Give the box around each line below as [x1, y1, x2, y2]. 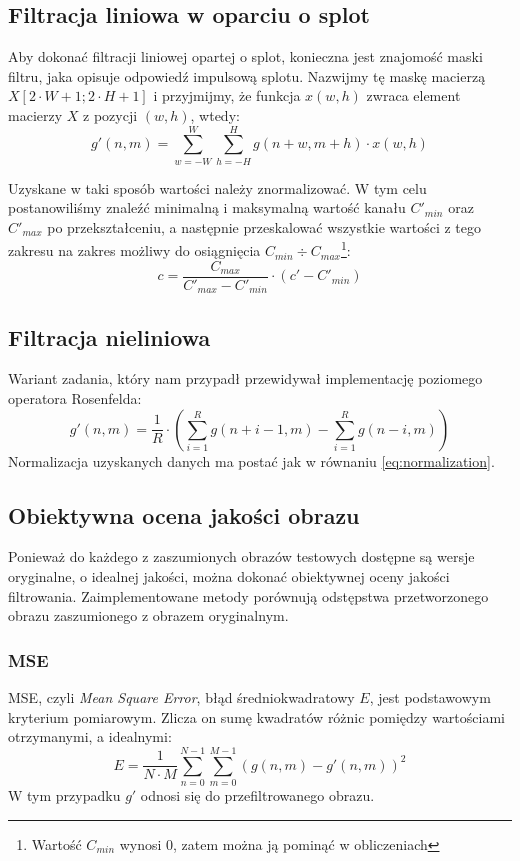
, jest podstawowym [369, 687, 491, 708]
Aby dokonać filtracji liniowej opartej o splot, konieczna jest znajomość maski [8, 46, 483, 67]
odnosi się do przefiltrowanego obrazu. [140, 784, 375, 805]
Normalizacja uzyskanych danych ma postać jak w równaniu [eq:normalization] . [8, 450, 495, 471]
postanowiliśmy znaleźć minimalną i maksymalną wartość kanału [8, 197, 406, 218]
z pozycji [83, 104, 138, 125]
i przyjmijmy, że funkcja [153, 85, 301, 106]
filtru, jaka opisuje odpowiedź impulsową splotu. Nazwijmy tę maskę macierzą [8, 65, 486, 86]
